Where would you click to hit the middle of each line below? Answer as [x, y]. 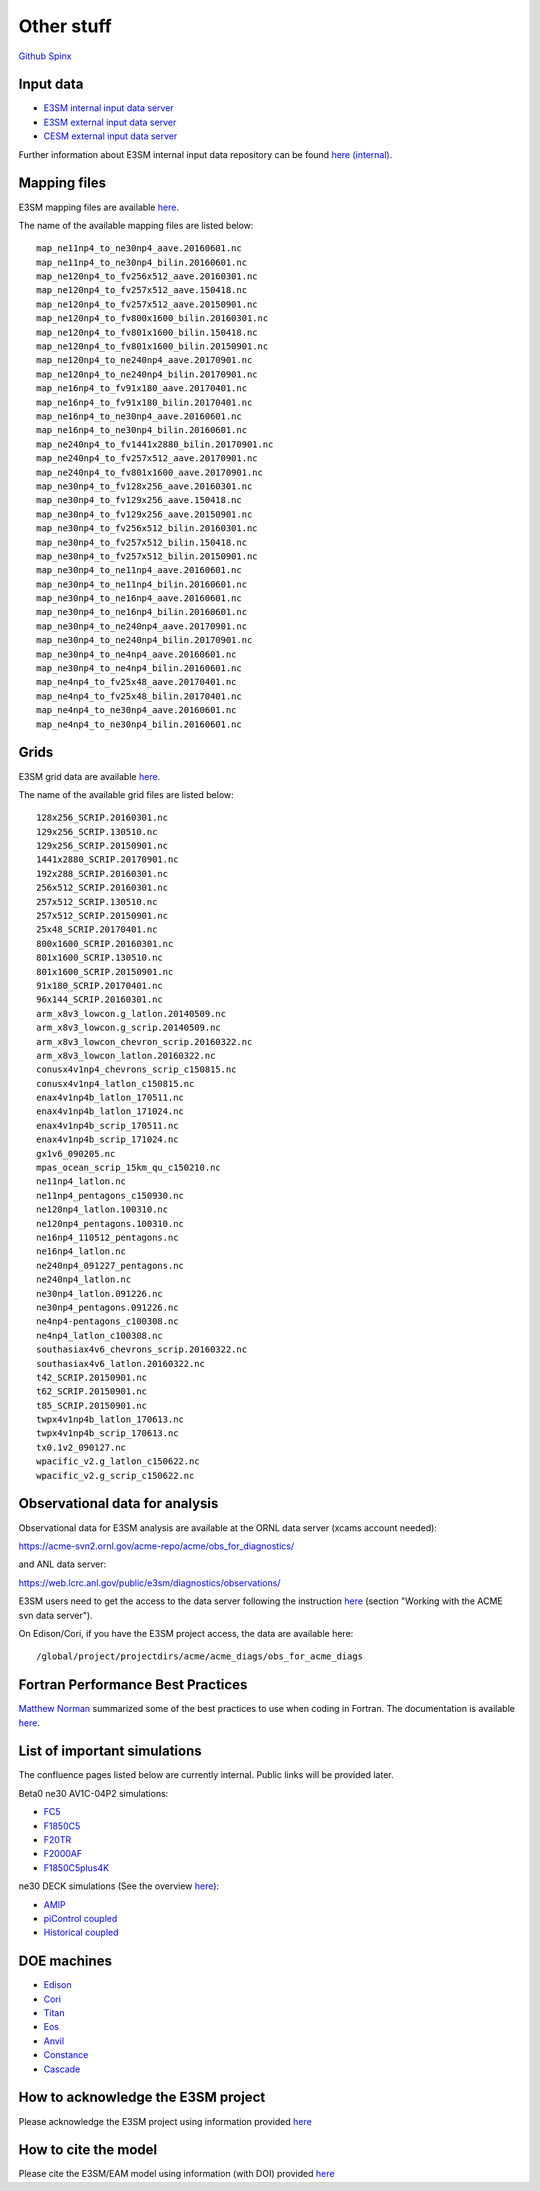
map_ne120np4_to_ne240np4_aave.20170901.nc [144, 360]
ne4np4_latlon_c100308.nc [100, 1335]
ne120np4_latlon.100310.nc [102, 1209]
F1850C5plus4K [76, 1867]
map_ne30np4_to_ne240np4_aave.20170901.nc [142, 626]
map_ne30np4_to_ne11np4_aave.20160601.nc [139, 570]
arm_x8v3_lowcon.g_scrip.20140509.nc [129, 1028]
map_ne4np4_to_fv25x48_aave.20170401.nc [136, 682]
